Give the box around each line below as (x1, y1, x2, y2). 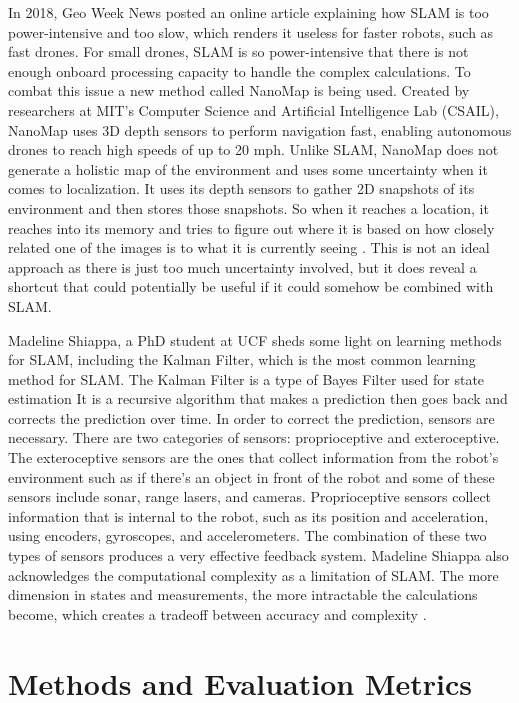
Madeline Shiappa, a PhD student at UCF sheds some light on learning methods (8, 329, 502, 350)
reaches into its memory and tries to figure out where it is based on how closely (8, 217, 495, 238)
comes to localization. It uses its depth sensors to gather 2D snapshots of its (8, 178, 475, 199)
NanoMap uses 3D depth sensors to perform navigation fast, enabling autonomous (8, 119, 512, 140)
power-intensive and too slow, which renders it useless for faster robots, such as (8, 21, 494, 42)
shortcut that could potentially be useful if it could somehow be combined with (8, 276, 494, 297)
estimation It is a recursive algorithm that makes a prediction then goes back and (8, 388, 508, 409)
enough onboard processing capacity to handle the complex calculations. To (8, 60, 471, 81)
